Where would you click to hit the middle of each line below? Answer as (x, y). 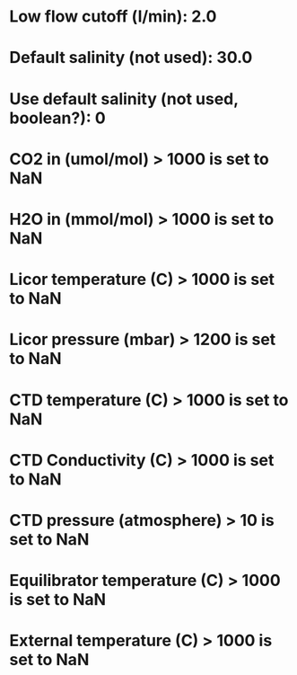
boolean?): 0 (57, 118)
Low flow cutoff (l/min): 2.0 (113, 17)
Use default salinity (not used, (124, 98)
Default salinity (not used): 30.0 (131, 58)
